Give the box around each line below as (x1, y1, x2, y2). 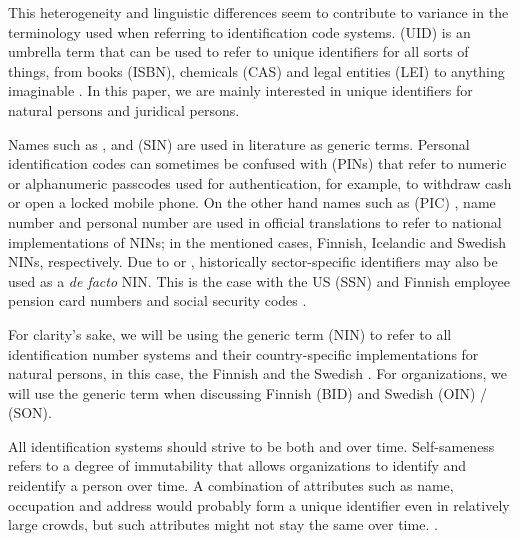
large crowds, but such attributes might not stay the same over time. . (8, 514, 438, 535)
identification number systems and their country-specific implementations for (8, 343, 479, 364)
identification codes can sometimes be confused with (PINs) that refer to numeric (8, 153, 507, 174)
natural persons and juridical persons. (8, 99, 240, 120)
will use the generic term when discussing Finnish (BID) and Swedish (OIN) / (8, 382, 488, 403)
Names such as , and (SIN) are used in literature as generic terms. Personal (8, 133, 470, 154)
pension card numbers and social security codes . (8, 290, 307, 311)
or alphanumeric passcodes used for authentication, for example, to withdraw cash (8, 172, 512, 193)
